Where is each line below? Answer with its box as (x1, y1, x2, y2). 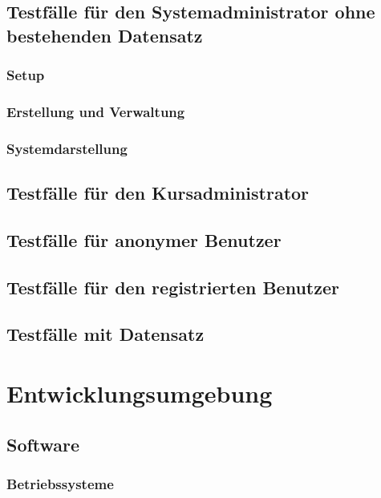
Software (6, 431, 80, 456)
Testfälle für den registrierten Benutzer (6, 274, 339, 299)
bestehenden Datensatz (6, 22, 203, 47)
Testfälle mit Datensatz (6, 322, 205, 346)
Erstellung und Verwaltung (6, 101, 185, 121)
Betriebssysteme (6, 473, 114, 493)
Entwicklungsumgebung (6, 377, 273, 410)
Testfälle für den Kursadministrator (6, 180, 310, 205)
